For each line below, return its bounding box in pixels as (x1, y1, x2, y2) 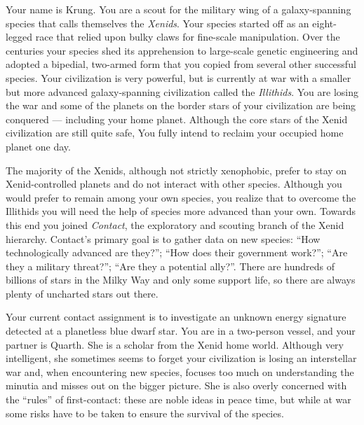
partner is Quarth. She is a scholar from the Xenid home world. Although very (6, 337, 344, 351)
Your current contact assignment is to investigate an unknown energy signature (6, 309, 346, 324)
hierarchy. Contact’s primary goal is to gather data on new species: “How (6, 231, 321, 246)
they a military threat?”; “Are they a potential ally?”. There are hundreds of (6, 258, 335, 273)
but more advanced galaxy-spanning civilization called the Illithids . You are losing (6, 84, 358, 99)
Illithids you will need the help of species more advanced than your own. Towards (6, 204, 356, 218)
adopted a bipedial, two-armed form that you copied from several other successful (6, 57, 356, 71)
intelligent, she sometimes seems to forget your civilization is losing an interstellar (6, 351, 357, 365)
